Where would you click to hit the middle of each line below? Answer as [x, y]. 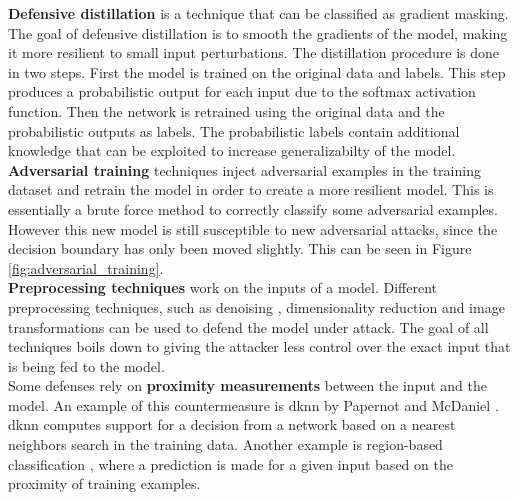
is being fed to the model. [86, 365]
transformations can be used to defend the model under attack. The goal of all [248, 326]
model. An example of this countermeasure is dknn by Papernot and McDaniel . [253, 404]
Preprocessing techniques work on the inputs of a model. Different [223, 287]
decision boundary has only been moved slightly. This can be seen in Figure [240, 248]
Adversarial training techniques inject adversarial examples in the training [244, 169]
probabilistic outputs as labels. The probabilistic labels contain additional [234, 130]
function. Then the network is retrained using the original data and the [226, 110]
